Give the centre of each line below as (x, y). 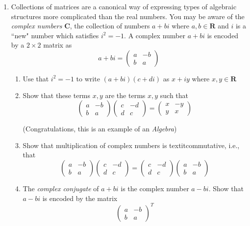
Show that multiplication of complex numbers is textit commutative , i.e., (131, 145)
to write (88, 78)
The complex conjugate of (61, 188)
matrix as (58, 45)
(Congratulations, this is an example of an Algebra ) (100, 129)
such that (174, 95)
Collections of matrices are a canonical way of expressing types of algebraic (124, 6)
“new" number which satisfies (55, 35)
